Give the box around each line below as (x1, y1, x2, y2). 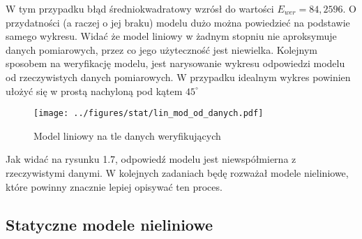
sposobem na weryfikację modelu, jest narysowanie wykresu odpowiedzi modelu (6, 56, 345, 71)
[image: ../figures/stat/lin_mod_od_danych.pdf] (33, 108, 264, 119)
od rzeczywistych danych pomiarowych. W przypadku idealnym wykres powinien (6, 69, 351, 84)
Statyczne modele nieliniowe (6, 213, 213, 235)
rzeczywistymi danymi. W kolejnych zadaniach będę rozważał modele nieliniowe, (6, 166, 349, 180)
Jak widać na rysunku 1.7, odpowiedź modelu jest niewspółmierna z (6, 152, 296, 166)
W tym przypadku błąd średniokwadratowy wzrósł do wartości (6, 1, 274, 15)
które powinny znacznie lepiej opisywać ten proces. (6, 179, 223, 194)
